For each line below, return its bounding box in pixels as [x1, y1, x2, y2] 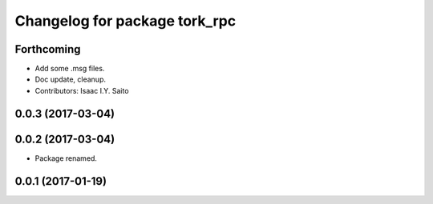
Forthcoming [14, 42, 81, 56]
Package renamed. [34, 153, 98, 163]
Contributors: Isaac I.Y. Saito [34, 86, 129, 95]
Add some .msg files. [34, 64, 105, 74]
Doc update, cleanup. [34, 74, 106, 84]
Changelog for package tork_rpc [14, 12, 237, 30]
